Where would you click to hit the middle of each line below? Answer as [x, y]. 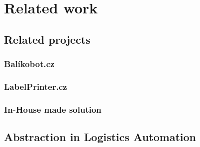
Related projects [47, 39]
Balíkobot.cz [29, 64]
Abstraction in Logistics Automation [100, 137]
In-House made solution [53, 109]
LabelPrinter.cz [36, 86]
